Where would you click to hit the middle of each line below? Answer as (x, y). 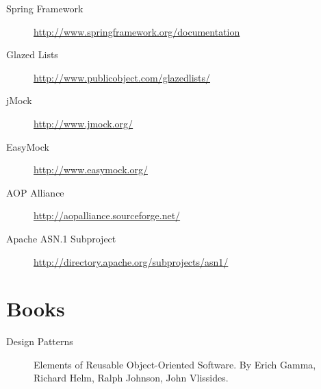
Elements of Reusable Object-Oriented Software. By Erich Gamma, (175, 364)
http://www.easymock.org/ (91, 170)
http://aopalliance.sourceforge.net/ (107, 215)
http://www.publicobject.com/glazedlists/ (122, 77)
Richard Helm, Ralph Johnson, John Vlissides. (131, 378)
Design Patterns (40, 341)
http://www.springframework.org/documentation (137, 31)
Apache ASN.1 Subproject (61, 238)
